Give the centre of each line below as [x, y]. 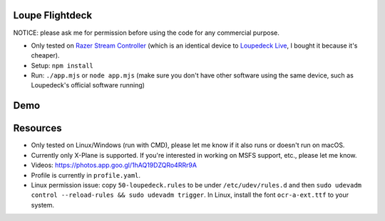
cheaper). [45, 55]
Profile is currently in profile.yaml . [86, 175]
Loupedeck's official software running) [88, 85]
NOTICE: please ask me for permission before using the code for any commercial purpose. [146, 33]
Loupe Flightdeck [53, 15]
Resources [37, 128]
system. [43, 205]
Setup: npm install [62, 65]
